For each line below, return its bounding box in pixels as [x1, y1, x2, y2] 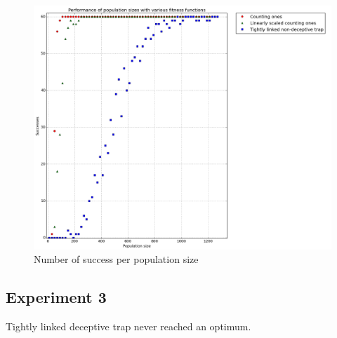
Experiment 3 [6, 286, 107, 308]
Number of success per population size [34, 252, 199, 266]
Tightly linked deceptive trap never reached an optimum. [6, 319, 251, 334]
